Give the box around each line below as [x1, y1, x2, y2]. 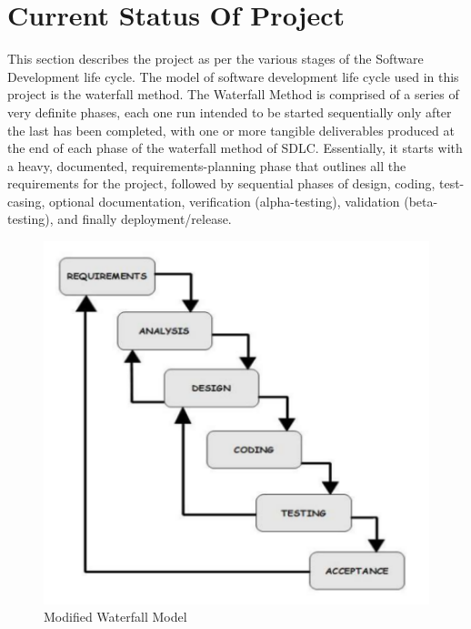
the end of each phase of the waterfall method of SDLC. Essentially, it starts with [7, 138, 463, 157]
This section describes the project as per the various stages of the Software [7, 49, 424, 68]
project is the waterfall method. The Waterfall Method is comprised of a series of [7, 85, 459, 104]
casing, [7, 191, 45, 210]
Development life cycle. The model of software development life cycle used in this [7, 66, 459, 86]
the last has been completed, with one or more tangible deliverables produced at [7, 120, 455, 139]
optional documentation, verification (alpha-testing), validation [48, 191, 400, 210]
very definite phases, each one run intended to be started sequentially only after [7, 102, 452, 121]
